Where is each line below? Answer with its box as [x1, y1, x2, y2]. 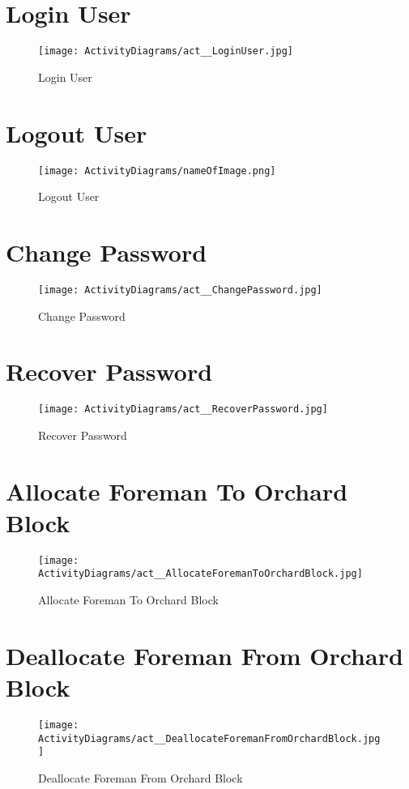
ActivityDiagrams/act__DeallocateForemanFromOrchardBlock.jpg [38, 732, 381, 744]
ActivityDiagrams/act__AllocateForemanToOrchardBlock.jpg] [38, 568, 363, 580]
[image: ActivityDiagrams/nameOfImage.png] [38, 164, 276, 177]
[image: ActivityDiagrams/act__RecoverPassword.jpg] [38, 403, 328, 416]
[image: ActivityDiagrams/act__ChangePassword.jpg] [38, 284, 322, 296]
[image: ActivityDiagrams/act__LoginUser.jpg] [38, 45, 293, 58]
